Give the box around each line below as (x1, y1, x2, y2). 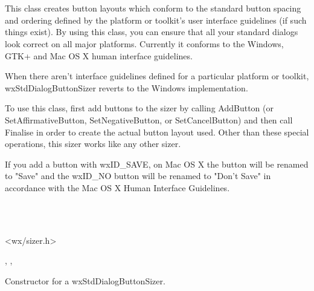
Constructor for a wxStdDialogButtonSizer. (5, 274, 165, 287)
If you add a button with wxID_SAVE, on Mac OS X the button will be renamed (5, 157, 309, 170)
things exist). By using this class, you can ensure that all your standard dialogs (5, 25, 298, 38)
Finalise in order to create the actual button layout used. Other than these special (5, 125, 309, 138)
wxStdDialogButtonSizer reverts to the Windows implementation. (5, 81, 248, 94)
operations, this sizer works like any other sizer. (5, 137, 181, 150)
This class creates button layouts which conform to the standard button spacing (5, 2, 301, 15)
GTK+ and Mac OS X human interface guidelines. (5, 49, 193, 62)
